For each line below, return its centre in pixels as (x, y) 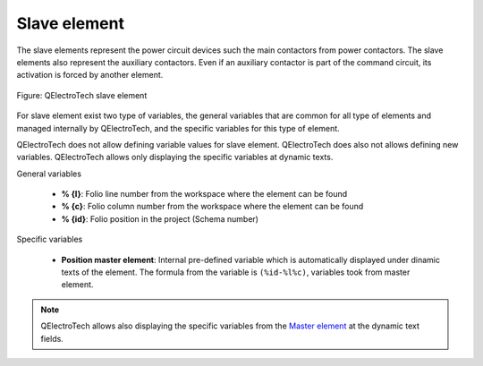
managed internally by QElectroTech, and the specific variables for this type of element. (178, 128)
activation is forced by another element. (90, 75)
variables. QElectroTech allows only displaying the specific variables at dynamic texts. (175, 157)
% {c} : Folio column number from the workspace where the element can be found (212, 207)
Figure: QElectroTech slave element (82, 95)
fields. (52, 338)
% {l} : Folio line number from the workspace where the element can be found (204, 194)
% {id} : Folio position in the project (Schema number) (160, 218)
